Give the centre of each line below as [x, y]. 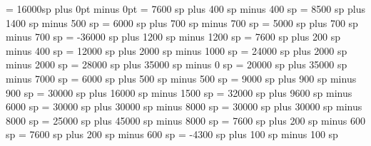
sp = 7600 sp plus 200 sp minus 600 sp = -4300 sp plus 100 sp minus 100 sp [172, 134]
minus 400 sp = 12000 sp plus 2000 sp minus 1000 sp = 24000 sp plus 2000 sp [177, 50]
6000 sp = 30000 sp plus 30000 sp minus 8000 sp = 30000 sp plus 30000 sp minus [184, 106]
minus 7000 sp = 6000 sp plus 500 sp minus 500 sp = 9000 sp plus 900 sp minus [181, 78]
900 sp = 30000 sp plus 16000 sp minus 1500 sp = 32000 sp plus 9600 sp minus [179, 92]
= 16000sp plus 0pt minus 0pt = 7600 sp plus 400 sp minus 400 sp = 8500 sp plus [185, 9]
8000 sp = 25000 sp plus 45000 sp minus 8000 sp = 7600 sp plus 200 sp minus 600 [185, 120]
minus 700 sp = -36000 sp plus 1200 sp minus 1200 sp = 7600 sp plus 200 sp [173, 37]
